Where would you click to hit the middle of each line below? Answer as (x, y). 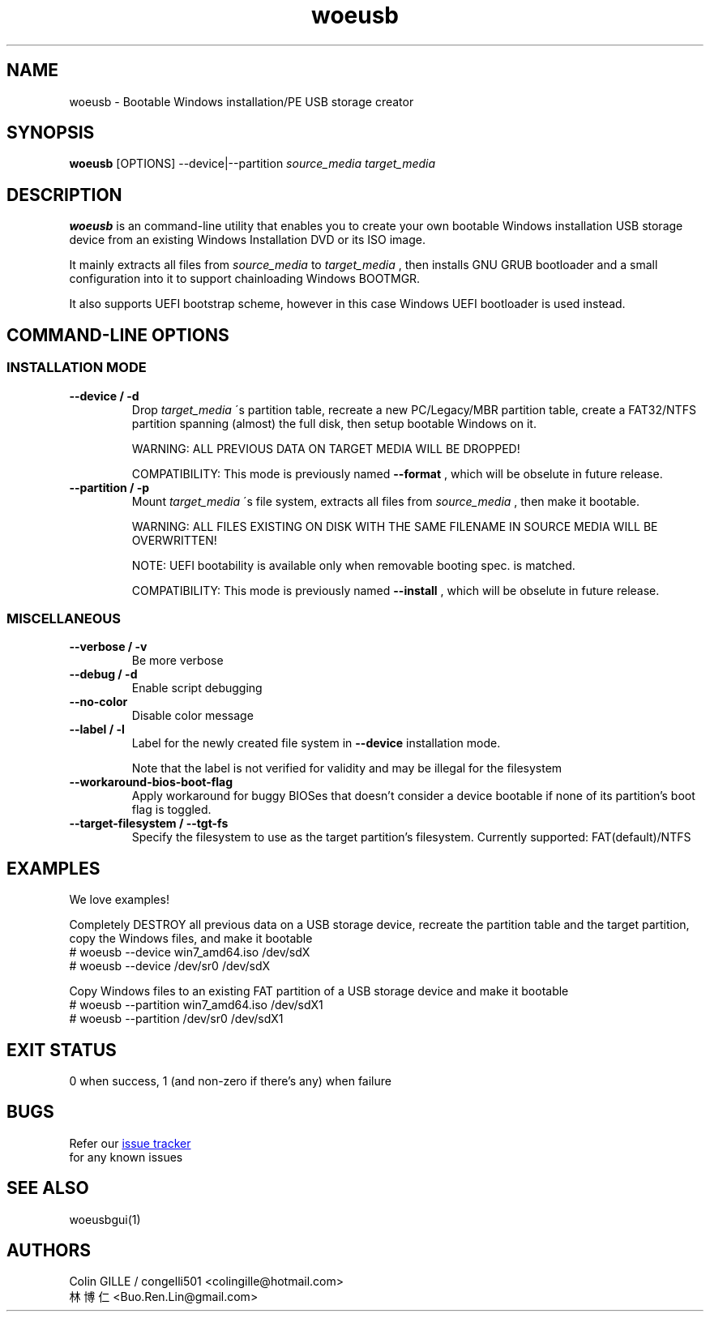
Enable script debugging (197, 688)
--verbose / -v (108, 647)
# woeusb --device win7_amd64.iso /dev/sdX (190, 952)
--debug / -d (103, 674)
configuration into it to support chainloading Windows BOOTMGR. (245, 279)
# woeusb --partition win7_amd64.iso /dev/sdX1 (196, 1005)
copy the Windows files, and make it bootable (191, 939)
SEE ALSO (48, 1188)
